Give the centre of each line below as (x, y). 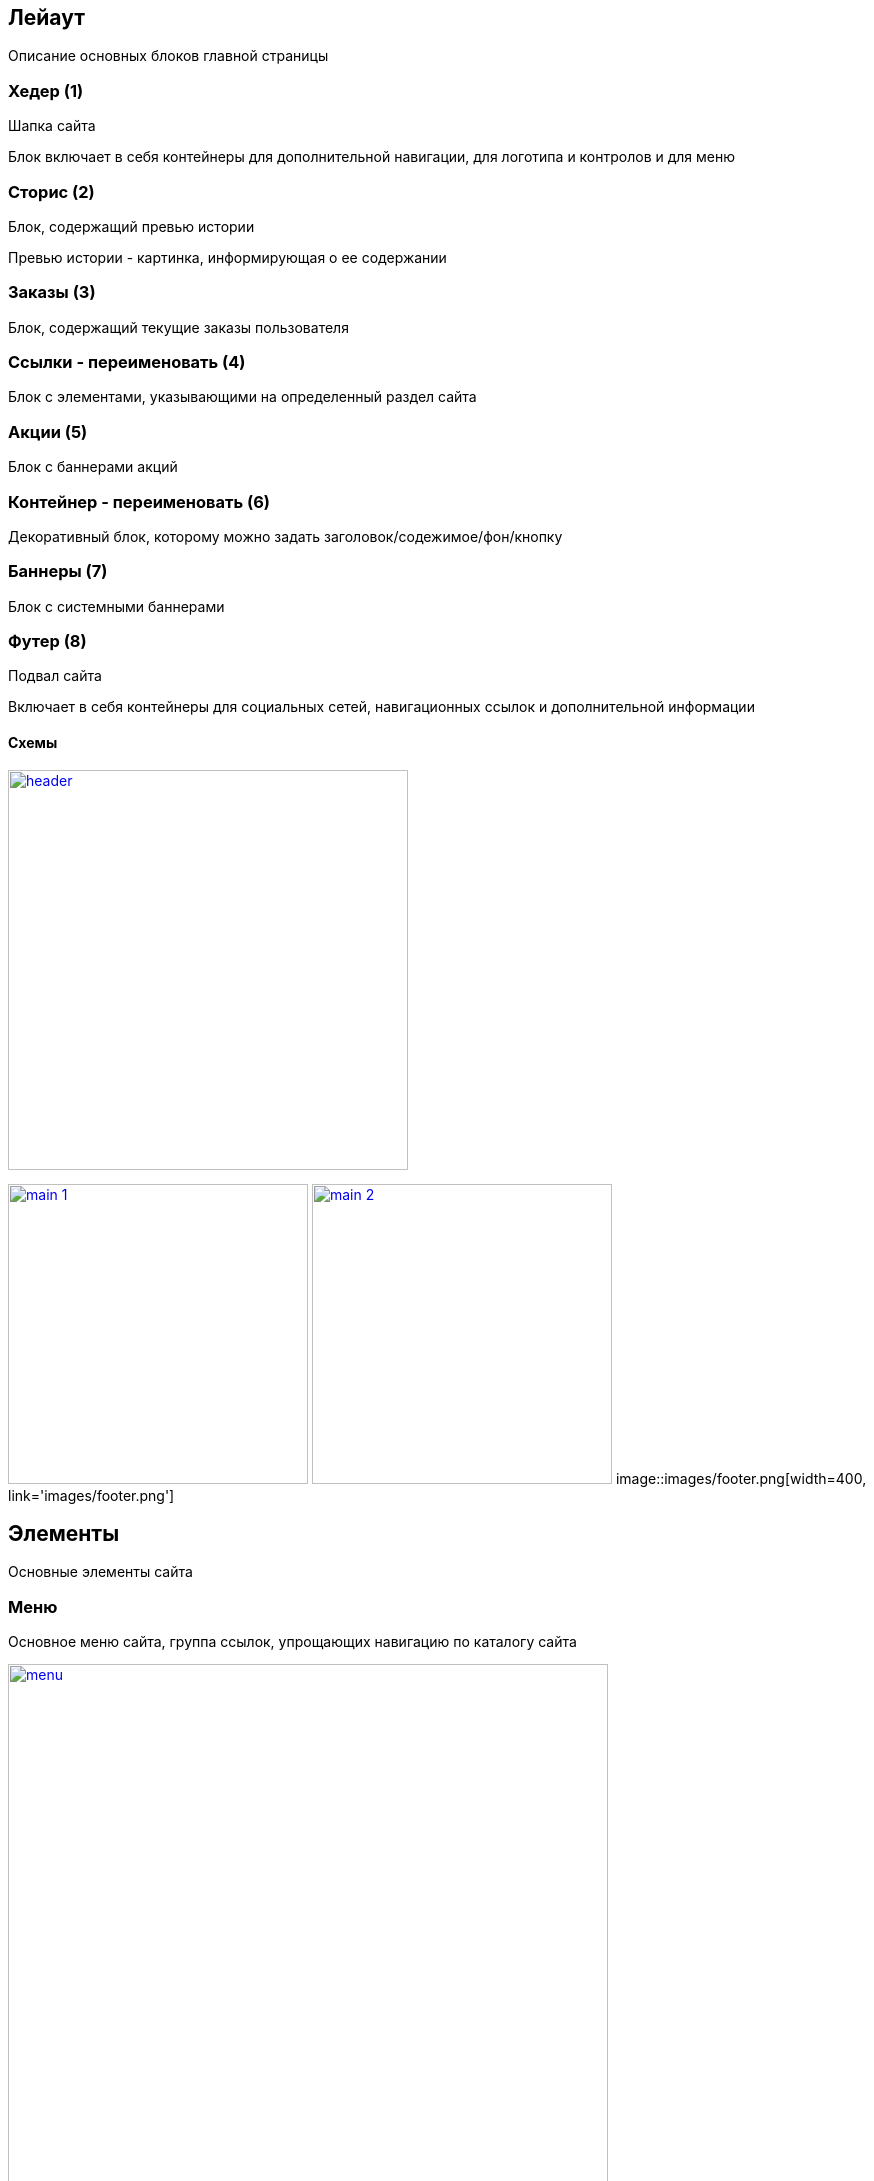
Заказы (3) (52, 292)
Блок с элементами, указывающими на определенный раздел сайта (242, 397)
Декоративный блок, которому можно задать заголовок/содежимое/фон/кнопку (285, 536)
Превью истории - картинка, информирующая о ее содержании (227, 257)
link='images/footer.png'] (91, 1495)
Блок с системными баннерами (116, 606)
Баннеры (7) (58, 571)
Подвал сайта (55, 676)
